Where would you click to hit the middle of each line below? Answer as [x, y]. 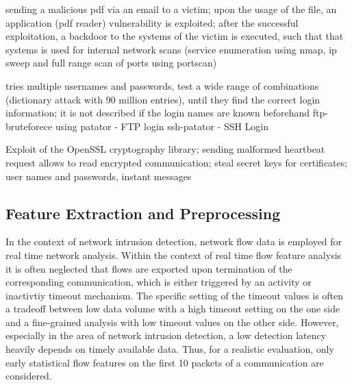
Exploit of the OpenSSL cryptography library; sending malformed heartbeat [165, 149]
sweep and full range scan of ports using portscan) [111, 63]
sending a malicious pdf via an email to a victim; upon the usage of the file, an [171, 9]
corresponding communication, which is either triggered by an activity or [159, 282]
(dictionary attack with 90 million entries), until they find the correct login [163, 99]
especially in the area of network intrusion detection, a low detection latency [166, 335]
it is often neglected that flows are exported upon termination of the [149, 268]
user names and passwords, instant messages [99, 176]
